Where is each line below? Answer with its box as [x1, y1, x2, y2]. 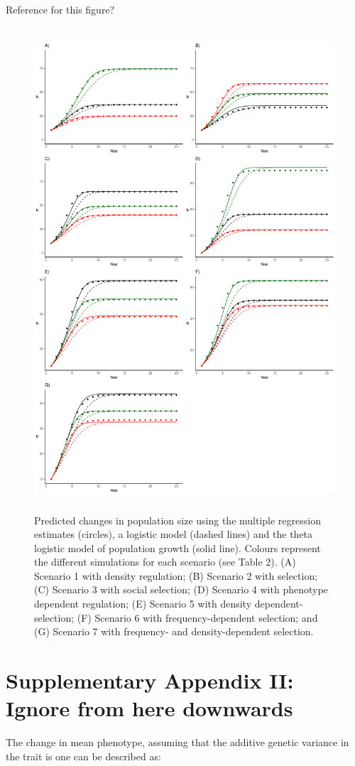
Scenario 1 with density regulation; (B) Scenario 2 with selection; [34, 568, 318, 583]
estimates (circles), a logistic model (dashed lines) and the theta [34, 527, 313, 541]
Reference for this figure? [6, 2, 115, 16]
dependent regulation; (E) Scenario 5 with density [34, 596, 252, 611]
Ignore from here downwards [6, 694, 293, 723]
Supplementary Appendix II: [6, 666, 294, 695]
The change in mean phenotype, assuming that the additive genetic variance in [6, 735, 349, 750]
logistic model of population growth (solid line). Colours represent [34, 540, 321, 555]
